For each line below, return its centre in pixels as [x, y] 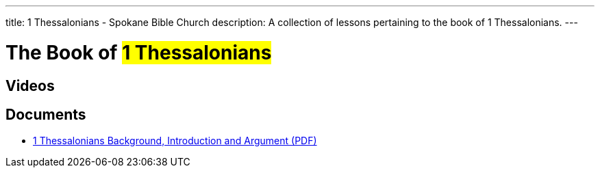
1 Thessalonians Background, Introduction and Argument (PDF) [175, 141]
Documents [46, 114]
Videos [30, 85]
